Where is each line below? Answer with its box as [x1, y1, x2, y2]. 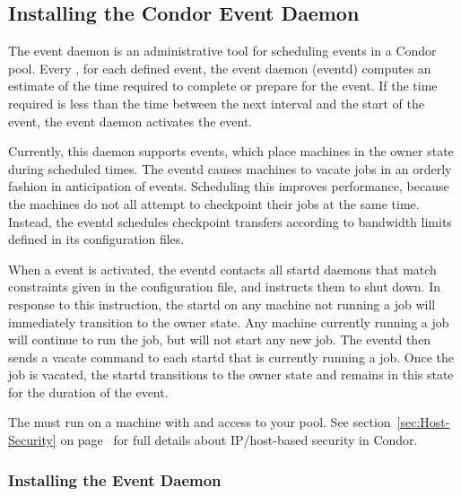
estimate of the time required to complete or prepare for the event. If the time [8, 76, 438, 95]
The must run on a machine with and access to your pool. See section [8, 413, 391, 431]
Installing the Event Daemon [8, 468, 222, 491]
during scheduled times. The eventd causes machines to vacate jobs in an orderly [8, 159, 452, 178]
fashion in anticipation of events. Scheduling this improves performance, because [8, 177, 449, 196]
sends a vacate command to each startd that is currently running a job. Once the [8, 347, 455, 366]
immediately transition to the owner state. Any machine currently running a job [8, 312, 449, 331]
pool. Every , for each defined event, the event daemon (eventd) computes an [8, 58, 431, 77]
